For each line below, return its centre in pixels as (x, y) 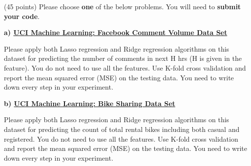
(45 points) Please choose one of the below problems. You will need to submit (123, 6)
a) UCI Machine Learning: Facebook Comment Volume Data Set (116, 32)
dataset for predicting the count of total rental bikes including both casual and (122, 129)
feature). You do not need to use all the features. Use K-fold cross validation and (125, 67)
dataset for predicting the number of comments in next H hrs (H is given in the (123, 58)
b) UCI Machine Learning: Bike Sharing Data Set (90, 103)
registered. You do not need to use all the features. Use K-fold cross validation (121, 138)
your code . (22, 16)
